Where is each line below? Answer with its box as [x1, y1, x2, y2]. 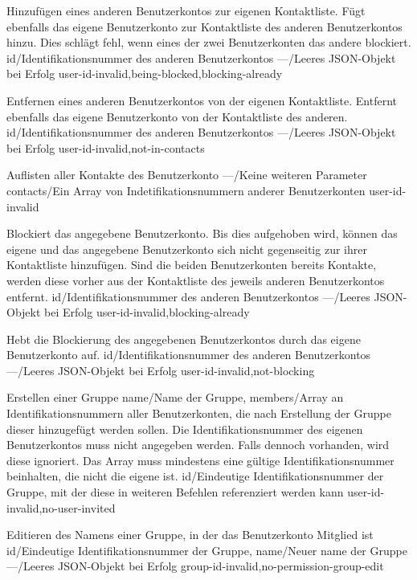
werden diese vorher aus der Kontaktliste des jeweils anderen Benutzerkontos [6, 272, 385, 288]
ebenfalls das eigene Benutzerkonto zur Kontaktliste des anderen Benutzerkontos [6, 18, 403, 35]
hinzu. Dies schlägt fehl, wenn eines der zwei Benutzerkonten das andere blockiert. [6, 34, 411, 51]
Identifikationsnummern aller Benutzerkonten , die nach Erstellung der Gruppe [6, 405, 391, 422]
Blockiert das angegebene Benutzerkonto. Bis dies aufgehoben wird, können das [6, 225, 398, 242]
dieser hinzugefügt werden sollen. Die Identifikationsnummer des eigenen [6, 420, 363, 437]
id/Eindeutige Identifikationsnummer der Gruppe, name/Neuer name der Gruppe [6, 541, 407, 558]
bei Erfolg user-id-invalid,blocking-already [44, 304, 250, 321]
